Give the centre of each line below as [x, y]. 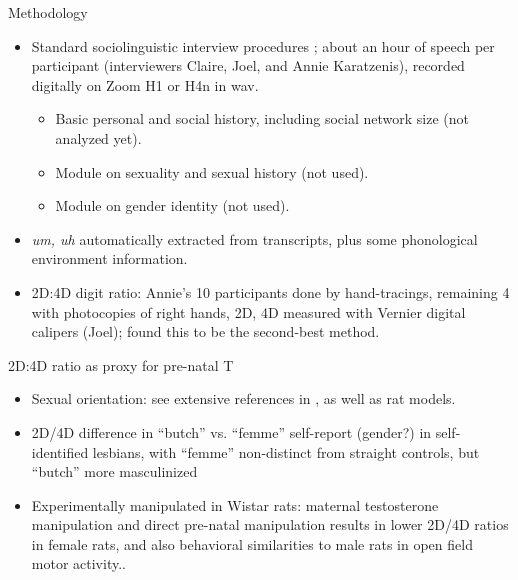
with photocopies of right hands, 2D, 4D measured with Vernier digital [248, 311]
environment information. [109, 258]
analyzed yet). [98, 137]
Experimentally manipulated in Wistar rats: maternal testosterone [235, 504]
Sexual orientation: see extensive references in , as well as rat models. [243, 398]
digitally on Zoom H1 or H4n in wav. [145, 84]
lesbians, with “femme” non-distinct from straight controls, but [286, 451]
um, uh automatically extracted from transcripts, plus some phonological [254, 238]
